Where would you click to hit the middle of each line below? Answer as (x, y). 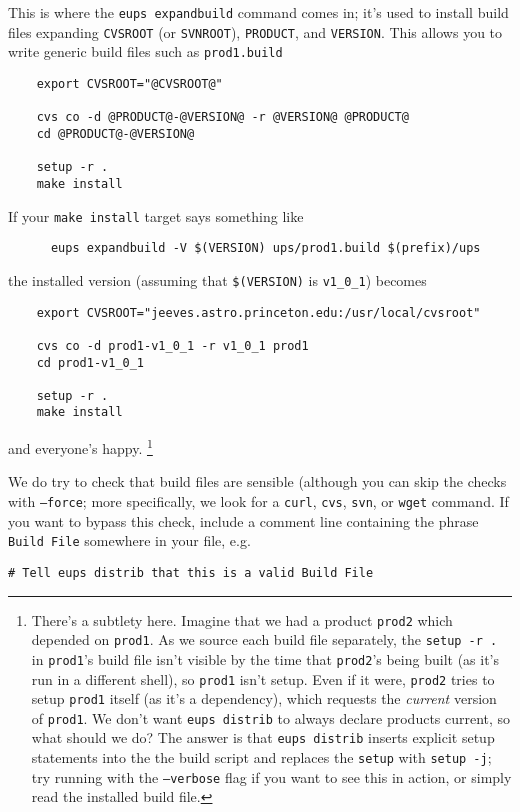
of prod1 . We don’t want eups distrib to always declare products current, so (271, 717)
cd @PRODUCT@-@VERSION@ (115, 133)
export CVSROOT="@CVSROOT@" (129, 83)
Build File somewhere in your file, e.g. (129, 540)
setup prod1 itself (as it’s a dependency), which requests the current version (264, 698)
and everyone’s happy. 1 (80, 446)
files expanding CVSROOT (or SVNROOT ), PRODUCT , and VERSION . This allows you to (255, 31)
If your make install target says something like (156, 215)
